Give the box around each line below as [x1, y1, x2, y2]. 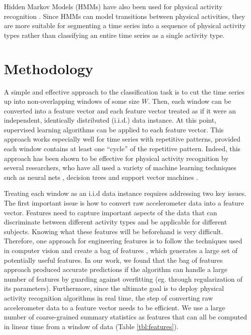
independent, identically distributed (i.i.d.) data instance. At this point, [4, 115, 217, 125]
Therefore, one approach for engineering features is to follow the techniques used [4, 236, 242, 246]
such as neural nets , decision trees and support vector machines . [4, 172, 198, 182]
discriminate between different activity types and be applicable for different [4, 217, 227, 227]
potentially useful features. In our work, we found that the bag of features [4, 255, 223, 265]
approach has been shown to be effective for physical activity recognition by [4, 153, 229, 163]
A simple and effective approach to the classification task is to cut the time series [4, 86, 245, 96]
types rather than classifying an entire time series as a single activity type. [4, 30, 225, 40]
